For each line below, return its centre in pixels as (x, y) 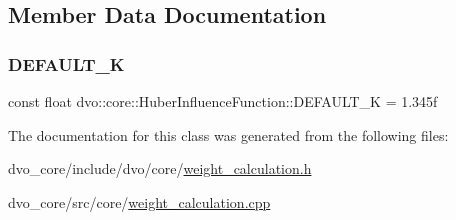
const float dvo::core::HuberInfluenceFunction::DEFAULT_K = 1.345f (223, 101)
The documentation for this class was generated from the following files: (228, 134)
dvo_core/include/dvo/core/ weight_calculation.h (160, 168)
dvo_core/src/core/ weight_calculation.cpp (139, 201)
